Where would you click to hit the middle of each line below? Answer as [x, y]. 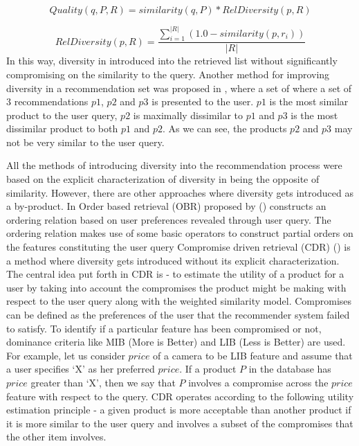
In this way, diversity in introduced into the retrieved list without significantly [172, 61]
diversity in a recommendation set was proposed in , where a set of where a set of [179, 88]
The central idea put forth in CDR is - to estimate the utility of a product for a [175, 274]
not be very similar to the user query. [85, 142]
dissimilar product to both [62, 128]
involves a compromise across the [258, 382]
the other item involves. [56, 437]
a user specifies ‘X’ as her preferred [81, 369]
